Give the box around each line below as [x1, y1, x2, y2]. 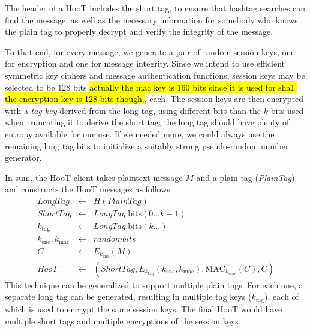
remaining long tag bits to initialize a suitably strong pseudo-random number [5, 139, 289, 152]
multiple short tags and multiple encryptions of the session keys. [5, 314, 241, 327]
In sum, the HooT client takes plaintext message [5, 171, 183, 183]
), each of [264, 290, 299, 303]
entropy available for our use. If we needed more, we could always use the [5, 127, 275, 140]
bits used [270, 104, 304, 116]
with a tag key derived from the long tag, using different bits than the [5, 104, 261, 116]
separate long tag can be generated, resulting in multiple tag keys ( [5, 290, 252, 303]
